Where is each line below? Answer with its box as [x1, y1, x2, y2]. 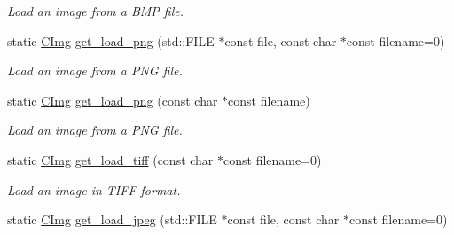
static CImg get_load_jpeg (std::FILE [7, 210, 217, 229]
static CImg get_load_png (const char [7, 90, 218, 109]
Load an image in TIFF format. [7, 180, 181, 199]
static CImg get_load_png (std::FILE [7, 31, 215, 50]
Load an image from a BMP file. [7, 2, 184, 20]
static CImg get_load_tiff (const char [7, 150, 214, 168]
